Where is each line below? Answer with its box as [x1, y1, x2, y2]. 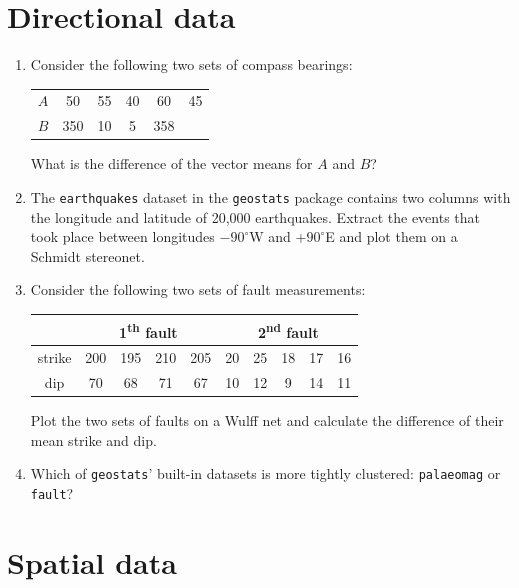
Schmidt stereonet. [30, 245, 145, 266]
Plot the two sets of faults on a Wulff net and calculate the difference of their [30, 409, 504, 430]
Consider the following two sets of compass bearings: [30, 54, 353, 75]
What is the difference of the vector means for [30, 153, 313, 174]
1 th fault [119, 318, 178, 342]
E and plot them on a [325, 226, 458, 247]
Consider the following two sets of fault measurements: [30, 279, 366, 300]
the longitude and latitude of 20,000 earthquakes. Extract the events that [30, 206, 481, 227]
